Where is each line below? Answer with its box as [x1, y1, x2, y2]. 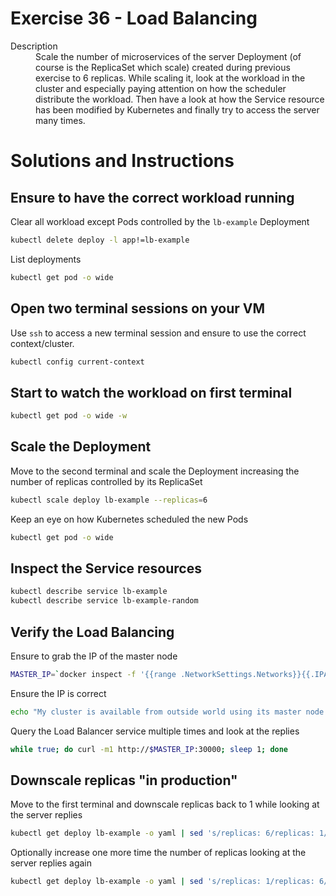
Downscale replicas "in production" [10, 772, 238, 789]
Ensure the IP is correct [10, 687, 107, 699]
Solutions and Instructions [10, 150, 235, 172]
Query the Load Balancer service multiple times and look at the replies [10, 725, 300, 737]
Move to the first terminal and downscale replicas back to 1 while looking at [10, 798, 320, 811]
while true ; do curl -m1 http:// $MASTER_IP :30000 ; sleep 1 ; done [10, 744, 289, 754]
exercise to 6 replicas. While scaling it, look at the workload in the [35, 72, 306, 84]
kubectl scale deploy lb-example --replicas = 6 [10, 495, 208, 505]
